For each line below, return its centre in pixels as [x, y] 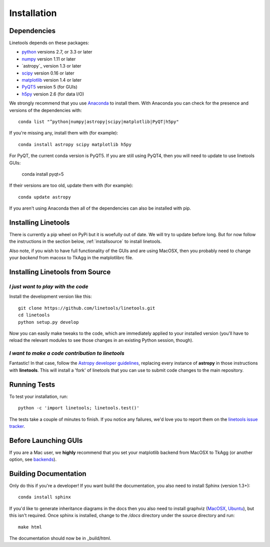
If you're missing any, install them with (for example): [64, 133]
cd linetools [34, 315]
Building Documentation [48, 474]
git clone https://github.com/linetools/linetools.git [87, 308]
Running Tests [32, 385]
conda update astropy [44, 197]
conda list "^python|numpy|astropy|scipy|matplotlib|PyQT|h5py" [99, 122]
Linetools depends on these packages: [49, 43]
